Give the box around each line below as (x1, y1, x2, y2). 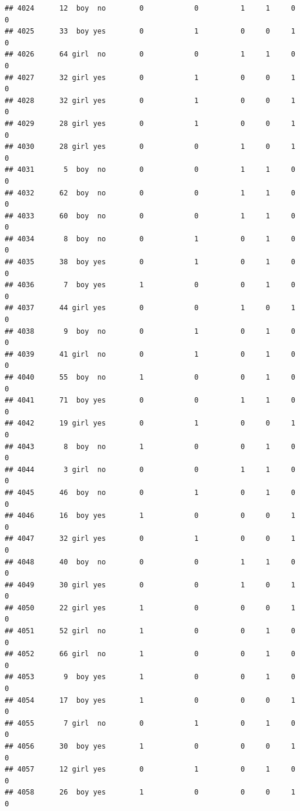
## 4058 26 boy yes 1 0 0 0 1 (5, 788, 295, 797)
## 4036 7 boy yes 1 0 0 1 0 (5, 281, 295, 290)
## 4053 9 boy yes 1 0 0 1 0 (5, 673, 295, 682)
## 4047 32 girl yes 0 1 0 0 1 (5, 534, 295, 543)
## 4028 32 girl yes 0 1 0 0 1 (5, 96, 295, 105)
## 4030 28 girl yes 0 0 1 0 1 (5, 142, 295, 151)
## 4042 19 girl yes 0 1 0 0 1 (5, 419, 295, 428)
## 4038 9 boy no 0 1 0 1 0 (5, 327, 295, 335)
